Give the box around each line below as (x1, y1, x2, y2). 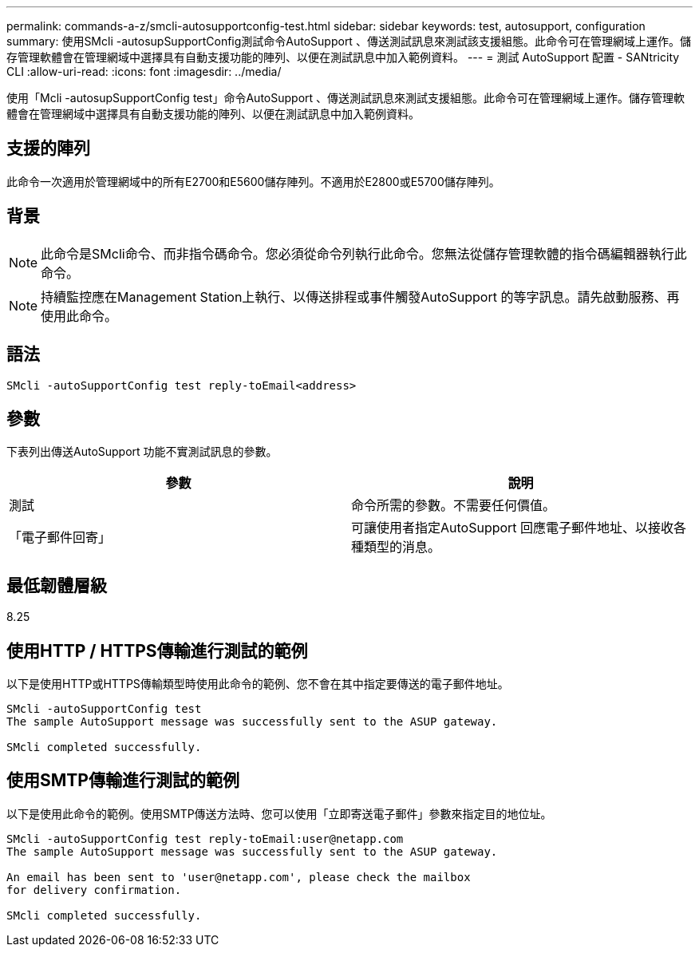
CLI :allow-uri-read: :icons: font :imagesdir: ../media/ (6, 65, 282, 78)
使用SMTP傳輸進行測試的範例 (6, 770, 239, 791)
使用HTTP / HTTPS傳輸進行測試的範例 (6, 640, 308, 661)
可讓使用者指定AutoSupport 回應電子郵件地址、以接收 (351, 520, 674, 536)
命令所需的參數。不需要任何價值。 (351, 497, 556, 514)
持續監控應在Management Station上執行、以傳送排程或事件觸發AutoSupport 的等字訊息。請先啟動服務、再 (41, 288, 680, 305)
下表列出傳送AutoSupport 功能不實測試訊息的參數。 (6, 445, 278, 459)
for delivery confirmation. (6, 883, 182, 896)
